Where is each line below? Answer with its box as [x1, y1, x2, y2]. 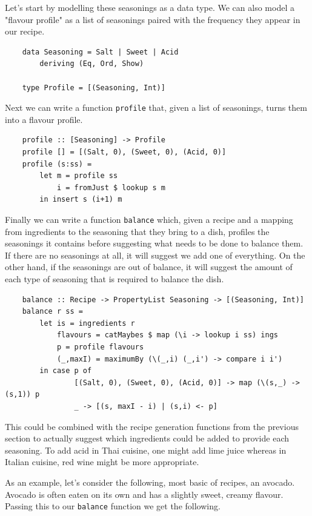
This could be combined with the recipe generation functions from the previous [5, 420, 299, 432]
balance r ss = [22, 307, 83, 316]
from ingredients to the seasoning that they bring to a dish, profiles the [5, 225, 270, 237]
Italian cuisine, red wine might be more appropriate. [5, 455, 199, 468]
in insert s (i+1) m [39, 195, 122, 204]
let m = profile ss [39, 171, 118, 180]
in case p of [39, 366, 92, 375]
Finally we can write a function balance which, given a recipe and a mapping [5, 213, 293, 225]
